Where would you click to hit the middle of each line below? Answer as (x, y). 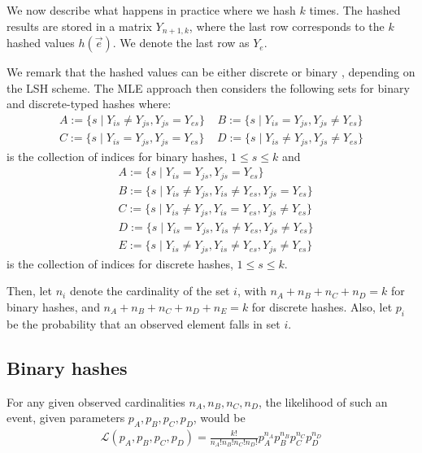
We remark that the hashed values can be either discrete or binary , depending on (211, 72)
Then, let (29, 291)
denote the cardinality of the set (150, 291)
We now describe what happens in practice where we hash (151, 10)
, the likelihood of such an (323, 401)
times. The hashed (355, 10)
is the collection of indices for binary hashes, (117, 156)
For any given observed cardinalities (96, 401)
